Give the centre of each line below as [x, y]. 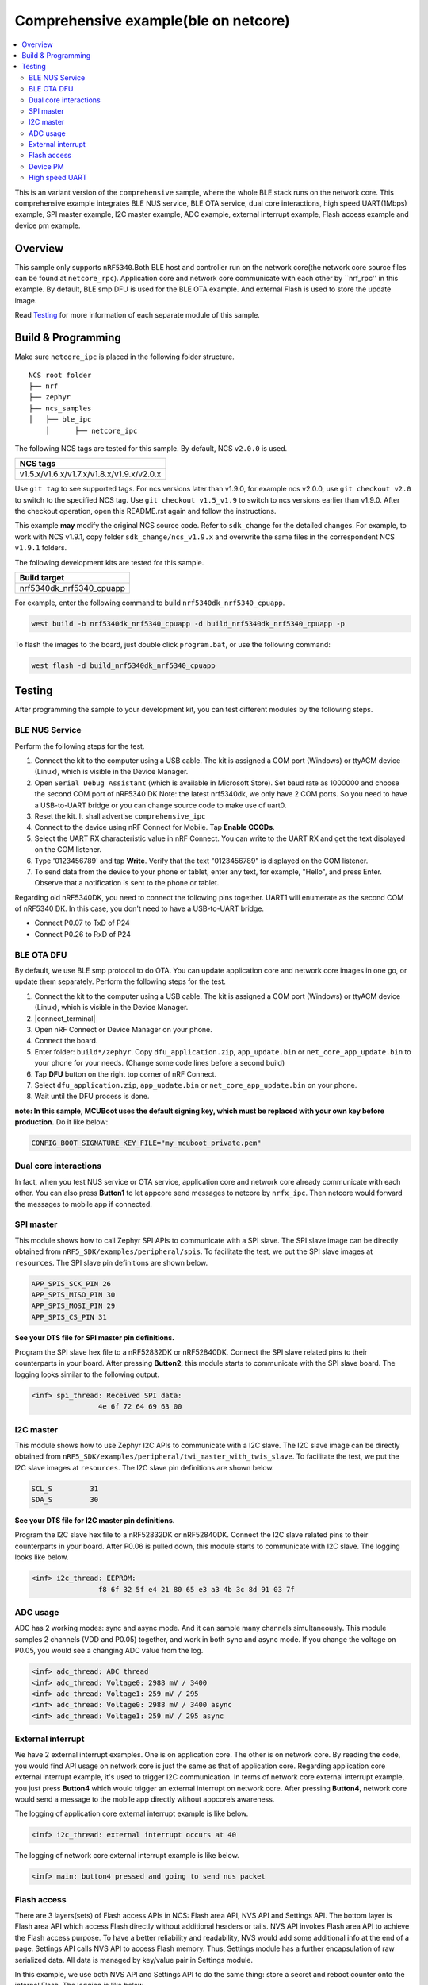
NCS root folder [60, 375]
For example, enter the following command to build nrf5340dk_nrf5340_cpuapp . [150, 603]
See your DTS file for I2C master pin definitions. [95, 1521]
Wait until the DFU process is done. [92, 1097]
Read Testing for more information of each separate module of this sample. [138, 315]
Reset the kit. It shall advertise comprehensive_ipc [120, 816]
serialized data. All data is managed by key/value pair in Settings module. [134, 1960]
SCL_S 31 [65, 1488]
